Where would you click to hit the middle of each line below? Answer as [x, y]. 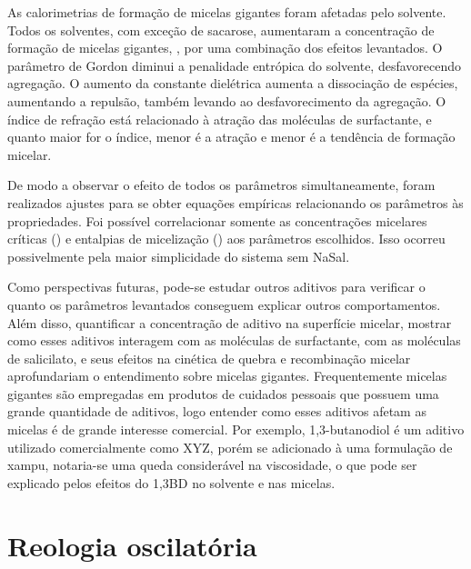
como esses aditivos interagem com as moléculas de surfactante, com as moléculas [234, 340]
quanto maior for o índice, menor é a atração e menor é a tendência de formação [231, 137]
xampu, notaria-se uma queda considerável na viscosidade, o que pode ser [212, 465]
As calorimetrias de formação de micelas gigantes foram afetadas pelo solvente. [227, 12]
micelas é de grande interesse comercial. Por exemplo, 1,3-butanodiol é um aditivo [236, 429]
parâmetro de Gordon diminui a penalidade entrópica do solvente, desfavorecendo [235, 65]
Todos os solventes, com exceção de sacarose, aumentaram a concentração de [221, 30]
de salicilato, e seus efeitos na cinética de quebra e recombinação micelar [209, 358]
